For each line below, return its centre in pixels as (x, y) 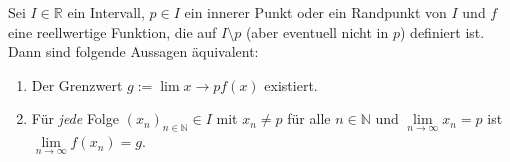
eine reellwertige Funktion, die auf (112, 31)
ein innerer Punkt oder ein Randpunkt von (315, 12)
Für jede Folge (75, 118)
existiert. (291, 84)
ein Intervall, (106, 12)
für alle (309, 118)
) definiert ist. (442, 31)
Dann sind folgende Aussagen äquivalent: (133, 51)
